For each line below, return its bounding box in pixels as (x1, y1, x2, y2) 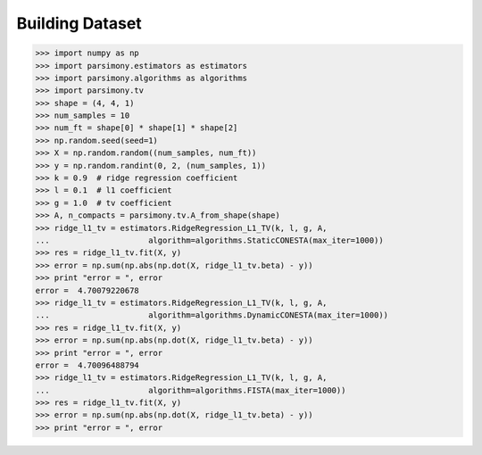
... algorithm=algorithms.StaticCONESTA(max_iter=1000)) (35, 236, 384, 245)
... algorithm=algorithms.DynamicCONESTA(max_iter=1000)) (35, 310, 388, 320)
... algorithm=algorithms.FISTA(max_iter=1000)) (35, 385, 346, 395)
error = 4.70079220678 (35, 285, 140, 295)
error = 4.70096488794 (35, 360, 140, 370)
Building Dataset (16, 13, 142, 33)
